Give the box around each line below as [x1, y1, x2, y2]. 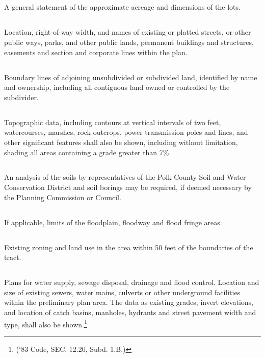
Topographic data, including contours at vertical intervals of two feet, [4, 116, 221, 127]
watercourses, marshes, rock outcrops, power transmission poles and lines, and [4, 127, 248, 137]
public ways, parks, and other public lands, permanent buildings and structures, [4, 36, 254, 47]
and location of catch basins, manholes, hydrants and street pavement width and [4, 307, 256, 317]
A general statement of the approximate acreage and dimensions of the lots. [4, 2, 241, 12]
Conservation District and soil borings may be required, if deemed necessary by [4, 182, 252, 193]
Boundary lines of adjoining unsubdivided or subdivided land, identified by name [4, 71, 257, 82]
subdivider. [4, 91, 39, 102]
